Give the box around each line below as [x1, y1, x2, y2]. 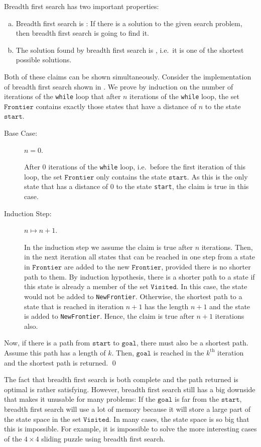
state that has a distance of [24, 181, 108, 192]
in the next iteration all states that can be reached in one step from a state [24, 251, 255, 262]
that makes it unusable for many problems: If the [4, 394, 156, 404]
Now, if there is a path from [4, 337, 90, 348]
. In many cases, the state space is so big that [109, 413, 249, 424]
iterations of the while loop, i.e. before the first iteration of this [48, 161, 246, 172]
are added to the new [64, 261, 129, 272]
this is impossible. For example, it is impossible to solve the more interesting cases [4, 423, 257, 434]
